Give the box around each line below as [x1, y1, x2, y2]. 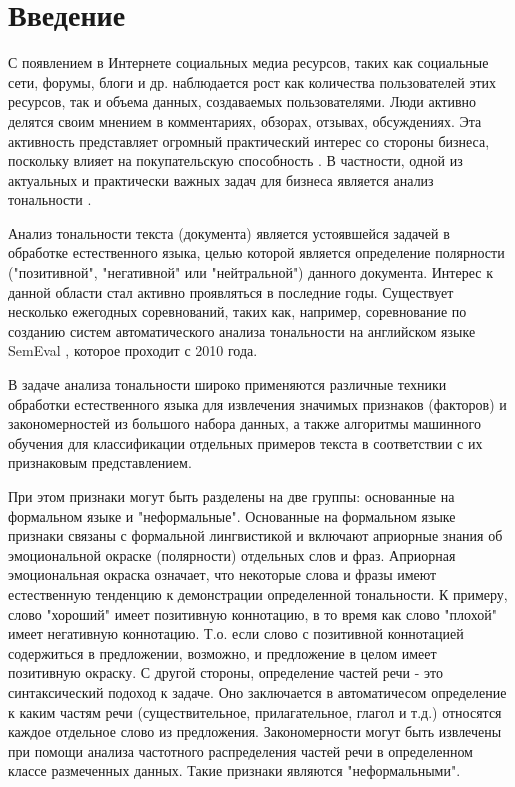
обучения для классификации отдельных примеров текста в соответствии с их [8, 432, 483, 453]
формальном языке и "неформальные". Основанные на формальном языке [8, 505, 456, 526]
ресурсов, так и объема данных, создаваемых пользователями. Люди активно [8, 91, 476, 112]
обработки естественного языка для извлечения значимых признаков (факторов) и [8, 393, 507, 414]
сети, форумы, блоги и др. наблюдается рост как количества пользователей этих [8, 71, 497, 92]
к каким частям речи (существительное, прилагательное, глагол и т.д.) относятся [8, 701, 502, 722]
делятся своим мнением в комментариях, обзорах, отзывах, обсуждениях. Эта [8, 110, 482, 131]
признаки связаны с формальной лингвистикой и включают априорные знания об [8, 525, 503, 546]
